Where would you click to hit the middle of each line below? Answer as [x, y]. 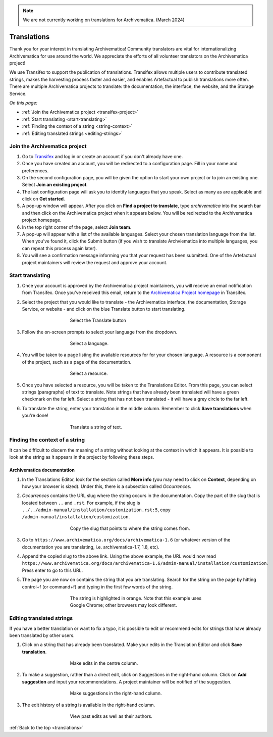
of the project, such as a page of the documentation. [77, 362]
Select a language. [89, 343]
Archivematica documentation [42, 470]
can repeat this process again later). [60, 248]
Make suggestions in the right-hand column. [116, 693]
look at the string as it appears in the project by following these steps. [82, 457]
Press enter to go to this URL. [52, 570]
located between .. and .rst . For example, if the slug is [81, 503]
